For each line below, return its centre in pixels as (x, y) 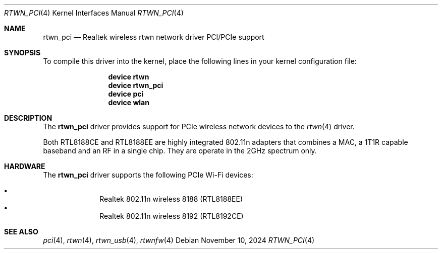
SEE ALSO (21, 232)
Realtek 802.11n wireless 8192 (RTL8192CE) (172, 216)
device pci (126, 94)
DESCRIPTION (28, 118)
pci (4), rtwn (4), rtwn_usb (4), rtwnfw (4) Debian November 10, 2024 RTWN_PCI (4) (179, 240)
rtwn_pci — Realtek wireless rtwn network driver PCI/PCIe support (154, 37)
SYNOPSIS (22, 53)
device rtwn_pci (136, 85)
